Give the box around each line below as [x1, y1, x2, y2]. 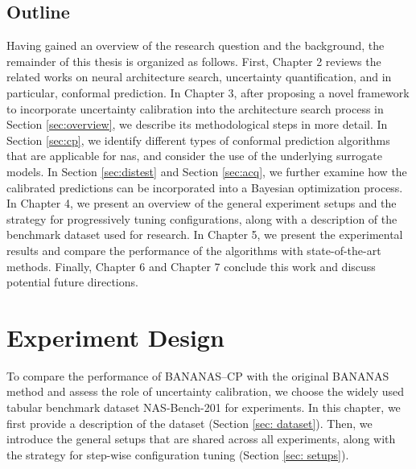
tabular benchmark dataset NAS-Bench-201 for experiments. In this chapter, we [6, 399, 401, 416]
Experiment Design [6, 320, 224, 353]
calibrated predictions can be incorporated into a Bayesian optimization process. [6, 179, 403, 195]
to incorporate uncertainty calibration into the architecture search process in [6, 100, 384, 117]
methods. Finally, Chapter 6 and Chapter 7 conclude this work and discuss [6, 257, 376, 274]
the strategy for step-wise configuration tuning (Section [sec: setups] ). [6, 446, 349, 463]
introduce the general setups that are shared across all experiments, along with [6, 430, 396, 447]
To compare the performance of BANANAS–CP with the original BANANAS [6, 367, 389, 384]
